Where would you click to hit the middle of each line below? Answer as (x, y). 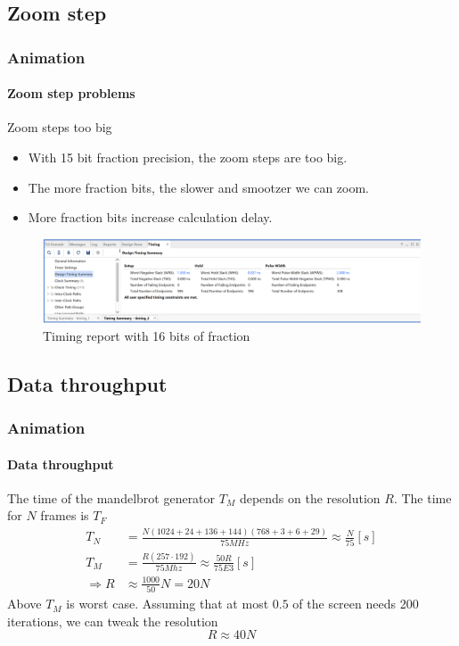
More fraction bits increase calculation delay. (150, 217)
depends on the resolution (310, 497)
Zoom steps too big (60, 127)
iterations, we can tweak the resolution (113, 621)
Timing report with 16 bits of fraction (147, 335)
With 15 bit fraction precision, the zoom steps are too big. (188, 157)
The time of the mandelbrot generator (111, 497)
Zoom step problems (71, 93)
